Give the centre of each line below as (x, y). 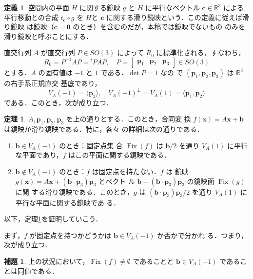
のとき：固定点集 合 (91, 145)
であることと (153, 261)
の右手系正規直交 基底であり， (53, 83)
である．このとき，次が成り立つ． (58, 102)
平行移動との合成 (31, 17)
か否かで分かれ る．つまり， (203, 235)
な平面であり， (39, 155)
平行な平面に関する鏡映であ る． (68, 202)
